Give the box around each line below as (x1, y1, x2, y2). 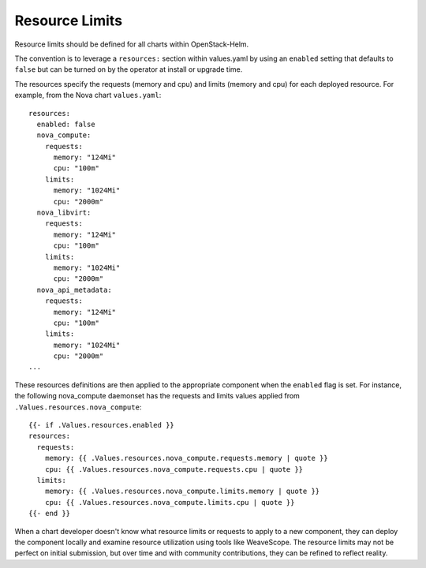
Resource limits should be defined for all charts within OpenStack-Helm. (14, 39, 249, 49)
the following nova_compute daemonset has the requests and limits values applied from (14, 391, 300, 401)
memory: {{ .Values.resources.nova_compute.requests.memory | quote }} (44, 454, 328, 463)
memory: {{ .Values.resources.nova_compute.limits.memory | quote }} (44, 487, 320, 496)
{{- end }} (28, 509, 71, 518)
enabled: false (36, 119, 95, 129)
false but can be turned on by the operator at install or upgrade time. (14, 65, 243, 74)
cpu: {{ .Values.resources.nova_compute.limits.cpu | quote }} (44, 498, 295, 506)
